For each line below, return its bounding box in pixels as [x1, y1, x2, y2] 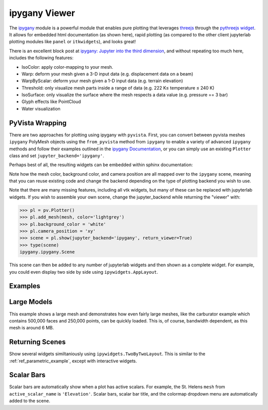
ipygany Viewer [9, 7, 75, 18]
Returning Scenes [9, 338, 66, 346]
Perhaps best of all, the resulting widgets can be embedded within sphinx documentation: [9, 162, 193, 168]
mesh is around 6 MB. [9, 325, 54, 331]
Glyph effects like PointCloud [21, 99, 81, 104]
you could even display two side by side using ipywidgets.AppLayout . [9, 269, 158, 275]
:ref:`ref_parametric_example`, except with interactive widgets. [9, 358, 137, 364]
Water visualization [21, 105, 61, 111]
